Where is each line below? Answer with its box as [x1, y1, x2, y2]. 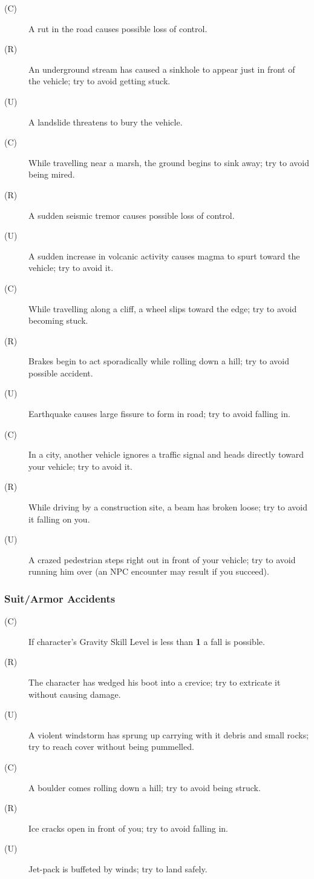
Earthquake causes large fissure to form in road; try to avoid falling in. [28, 407, 290, 420]
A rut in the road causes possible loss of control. [28, 22, 208, 35]
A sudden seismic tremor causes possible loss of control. [28, 209, 235, 221]
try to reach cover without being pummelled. [28, 740, 194, 753]
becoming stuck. [28, 314, 88, 327]
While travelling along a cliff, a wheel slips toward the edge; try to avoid [28, 302, 297, 315]
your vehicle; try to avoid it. [28, 460, 132, 472]
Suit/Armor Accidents [4, 590, 116, 606]
